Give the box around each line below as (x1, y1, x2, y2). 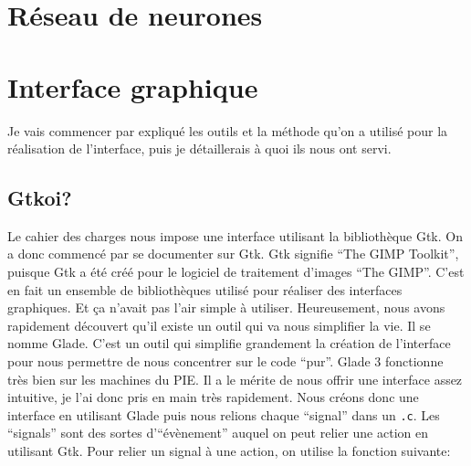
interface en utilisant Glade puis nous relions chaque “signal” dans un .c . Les (7, 405, 440, 424)
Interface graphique (7, 68, 258, 105)
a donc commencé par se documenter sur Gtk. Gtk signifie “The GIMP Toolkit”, (7, 244, 459, 263)
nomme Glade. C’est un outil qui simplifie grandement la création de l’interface (7, 334, 451, 353)
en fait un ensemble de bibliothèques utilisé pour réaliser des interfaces (7, 280, 403, 299)
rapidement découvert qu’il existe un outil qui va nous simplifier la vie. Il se (7, 315, 431, 334)
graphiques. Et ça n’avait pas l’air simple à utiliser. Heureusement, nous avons (7, 298, 445, 317)
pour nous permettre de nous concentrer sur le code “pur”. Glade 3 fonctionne (7, 352, 444, 371)
